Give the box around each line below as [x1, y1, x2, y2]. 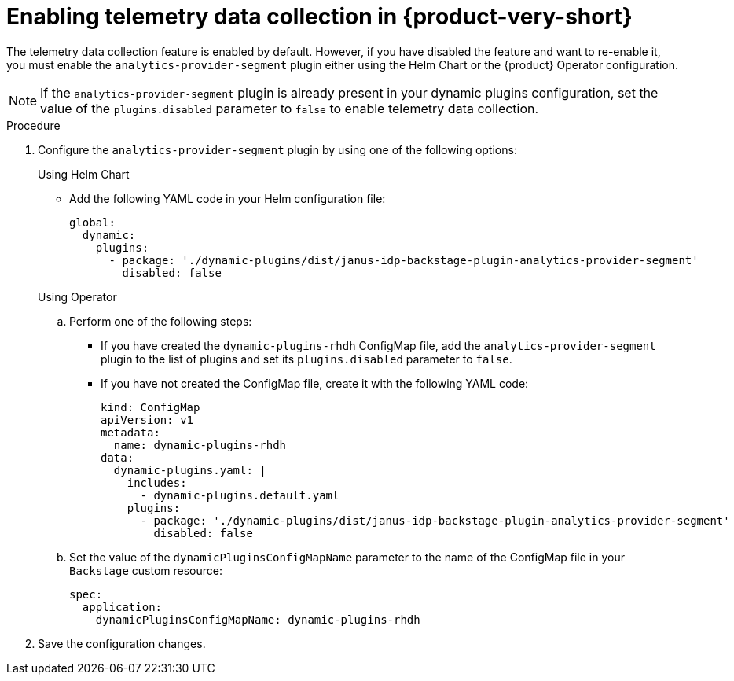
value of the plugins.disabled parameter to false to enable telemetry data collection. [40, 100, 539, 116]
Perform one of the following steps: [69, 314, 252, 328]
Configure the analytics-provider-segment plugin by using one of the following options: [38, 142, 517, 156]
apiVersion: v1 [101, 413, 194, 426]
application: [82, 600, 163, 613]
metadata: [101, 425, 160, 439]
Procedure [6, 118, 61, 132]
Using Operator [38, 289, 117, 304]
